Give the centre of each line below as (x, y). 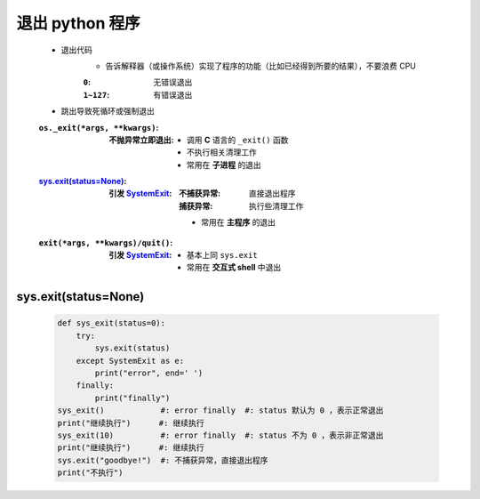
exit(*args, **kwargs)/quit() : (106, 242)
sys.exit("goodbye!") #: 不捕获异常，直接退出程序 (163, 460)
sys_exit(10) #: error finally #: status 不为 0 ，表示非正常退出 (220, 435)
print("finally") (132, 398)
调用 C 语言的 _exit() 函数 (238, 140)
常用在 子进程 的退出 (224, 165)
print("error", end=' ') (149, 373)
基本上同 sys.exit (222, 255)
